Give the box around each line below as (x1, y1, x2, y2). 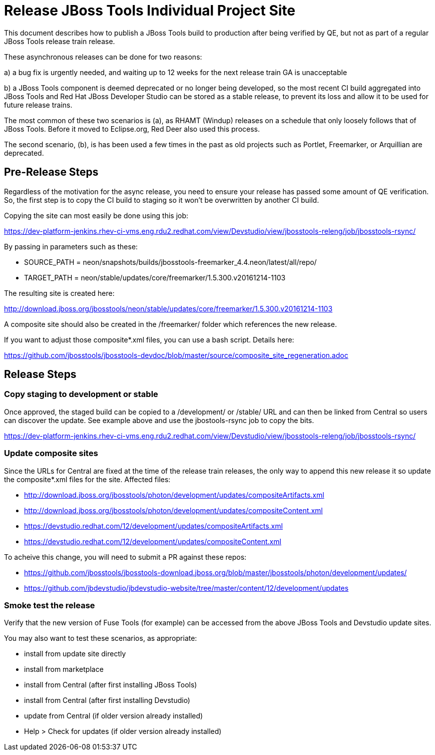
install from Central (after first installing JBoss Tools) (24, 680, 197, 689)
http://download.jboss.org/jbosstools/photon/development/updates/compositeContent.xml (24, 506, 323, 515)
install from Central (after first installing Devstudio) (24, 696, 190, 705)
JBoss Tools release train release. (4, 37, 115, 46)
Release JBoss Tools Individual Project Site (4, 2, 296, 19)
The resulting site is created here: (4, 288, 115, 297)
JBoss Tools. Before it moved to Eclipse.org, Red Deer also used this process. (4, 124, 260, 133)
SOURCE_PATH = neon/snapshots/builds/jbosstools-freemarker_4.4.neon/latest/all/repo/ (24, 257, 317, 266)
